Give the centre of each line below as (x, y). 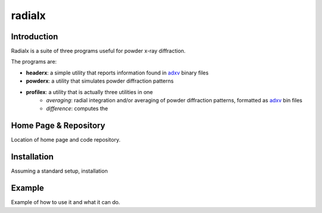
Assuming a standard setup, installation (59, 171)
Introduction (35, 37)
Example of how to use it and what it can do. (66, 202)
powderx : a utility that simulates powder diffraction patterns (100, 81)
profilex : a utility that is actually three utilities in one (89, 92)
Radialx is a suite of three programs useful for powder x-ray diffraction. (98, 51)
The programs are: (34, 62)
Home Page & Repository (58, 126)
